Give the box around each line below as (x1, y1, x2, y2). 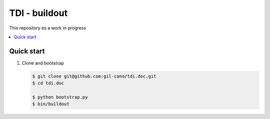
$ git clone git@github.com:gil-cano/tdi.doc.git (32, 73, 156, 79)
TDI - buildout (9, 7, 67, 18)
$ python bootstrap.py (32, 95, 88, 100)
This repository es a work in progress (9, 25, 86, 31)
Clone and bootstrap (21, 60, 64, 66)
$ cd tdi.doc (32, 80, 64, 86)
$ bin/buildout (32, 101, 69, 107)
